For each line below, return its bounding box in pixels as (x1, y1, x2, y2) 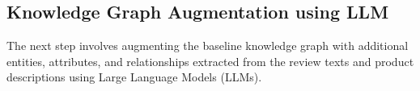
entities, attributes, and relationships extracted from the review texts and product (6, 52, 414, 69)
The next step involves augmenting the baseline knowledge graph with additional (6, 37, 409, 54)
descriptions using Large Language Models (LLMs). (6, 68, 262, 85)
